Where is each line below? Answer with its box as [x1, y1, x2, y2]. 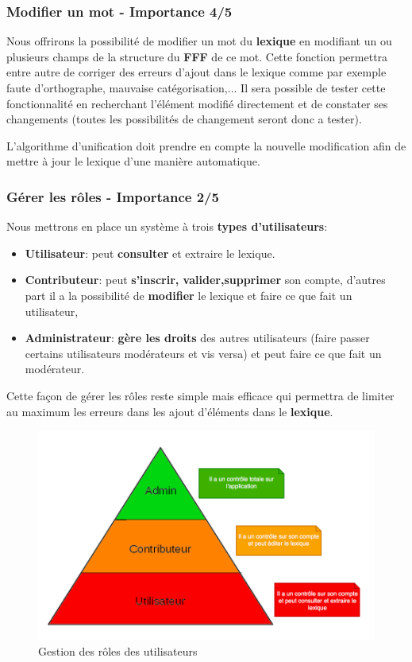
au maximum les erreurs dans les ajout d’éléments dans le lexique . [6, 403, 333, 419]
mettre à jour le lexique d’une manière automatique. [6, 153, 260, 169]
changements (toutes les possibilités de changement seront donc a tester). [6, 111, 362, 127]
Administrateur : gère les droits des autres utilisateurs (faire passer [25, 329, 370, 346]
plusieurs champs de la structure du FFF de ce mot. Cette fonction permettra [6, 48, 388, 64]
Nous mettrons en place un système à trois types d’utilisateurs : [6, 218, 328, 235]
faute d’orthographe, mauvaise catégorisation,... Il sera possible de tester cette [6, 80, 386, 95]
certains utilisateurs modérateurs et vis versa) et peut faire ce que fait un [25, 345, 382, 361]
